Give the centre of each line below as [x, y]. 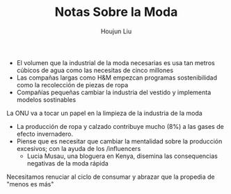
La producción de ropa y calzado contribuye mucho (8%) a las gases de [120, 126]
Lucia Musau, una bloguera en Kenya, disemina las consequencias [122, 156]
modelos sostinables [46, 99]
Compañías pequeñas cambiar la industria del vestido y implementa [114, 92]
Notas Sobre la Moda [116, 12]
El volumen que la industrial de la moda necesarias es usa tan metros [115, 62]
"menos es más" [30, 184]
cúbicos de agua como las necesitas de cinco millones [95, 70]
